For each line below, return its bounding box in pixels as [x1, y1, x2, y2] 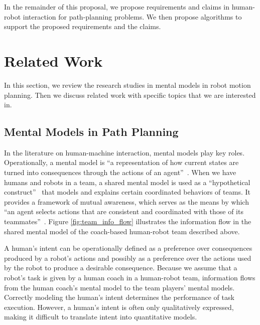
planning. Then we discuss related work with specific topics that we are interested [4, 89, 256, 100]
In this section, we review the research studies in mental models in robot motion [4, 79, 251, 90]
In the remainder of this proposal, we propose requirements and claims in [4, 2, 230, 12]
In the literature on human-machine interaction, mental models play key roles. [4, 147, 245, 157]
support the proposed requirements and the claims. [4, 21, 161, 32]
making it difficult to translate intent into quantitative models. [4, 311, 197, 322]
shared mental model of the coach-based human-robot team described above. [4, 226, 240, 236]
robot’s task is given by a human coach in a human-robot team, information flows [4, 272, 255, 283]
